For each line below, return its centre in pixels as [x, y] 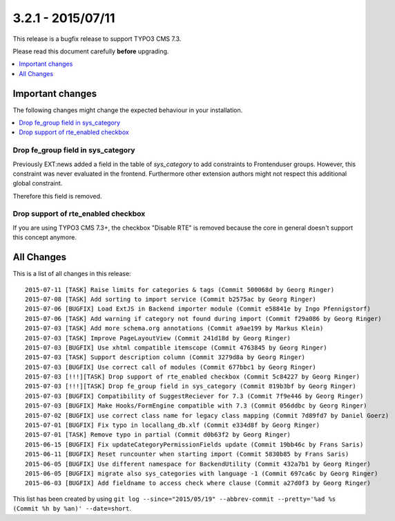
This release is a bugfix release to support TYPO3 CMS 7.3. [97, 39]
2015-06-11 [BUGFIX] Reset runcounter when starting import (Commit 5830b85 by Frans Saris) [187, 454]
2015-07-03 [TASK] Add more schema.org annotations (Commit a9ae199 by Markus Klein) [174, 328]
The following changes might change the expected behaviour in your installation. [128, 110]
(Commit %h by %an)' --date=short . [72, 509]
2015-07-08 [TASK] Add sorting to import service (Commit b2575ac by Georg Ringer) [171, 299]
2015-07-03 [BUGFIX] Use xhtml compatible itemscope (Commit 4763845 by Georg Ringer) [176, 347]
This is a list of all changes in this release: [72, 274]
